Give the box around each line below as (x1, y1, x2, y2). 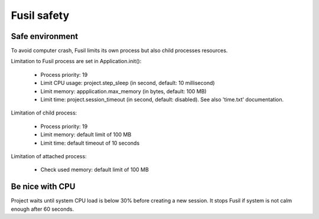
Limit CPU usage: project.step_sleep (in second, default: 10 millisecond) (40, 80, 215, 87)
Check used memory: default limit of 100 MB (40, 166, 149, 174)
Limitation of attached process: (11, 152, 87, 159)
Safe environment (11, 31, 79, 41)
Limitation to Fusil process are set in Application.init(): (11, 58, 142, 65)
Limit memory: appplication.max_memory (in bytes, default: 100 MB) (40, 87, 207, 94)
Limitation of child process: (11, 109, 77, 116)
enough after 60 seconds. (11, 205, 74, 213)
